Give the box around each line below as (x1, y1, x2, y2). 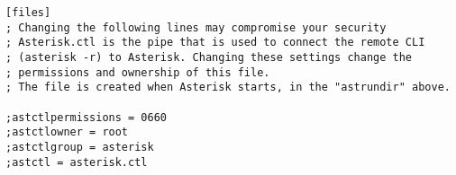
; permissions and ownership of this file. (5, 66, 270, 79)
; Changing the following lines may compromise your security (5, 21, 387, 34)
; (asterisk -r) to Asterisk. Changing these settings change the (5, 50, 413, 64)
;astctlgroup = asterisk (5, 140, 154, 153)
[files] (5, 6, 51, 19)
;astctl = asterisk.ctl (5, 155, 148, 169)
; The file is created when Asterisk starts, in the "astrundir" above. (5, 81, 451, 94)
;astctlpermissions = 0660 (5, 110, 167, 124)
